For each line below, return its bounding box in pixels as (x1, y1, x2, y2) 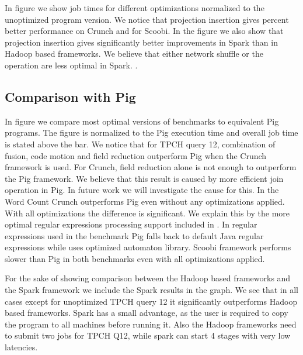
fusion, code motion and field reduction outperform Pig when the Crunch (5, 149, 267, 161)
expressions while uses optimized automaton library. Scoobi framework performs (5, 241, 291, 253)
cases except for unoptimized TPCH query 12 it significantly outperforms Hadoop (5, 295, 298, 307)
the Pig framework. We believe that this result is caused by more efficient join (5, 172, 284, 184)
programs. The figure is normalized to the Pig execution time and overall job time (5, 126, 298, 139)
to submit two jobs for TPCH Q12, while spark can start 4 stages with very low (5, 329, 291, 342)
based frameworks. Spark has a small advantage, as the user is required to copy (5, 306, 288, 319)
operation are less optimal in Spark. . (5, 58, 138, 71)
